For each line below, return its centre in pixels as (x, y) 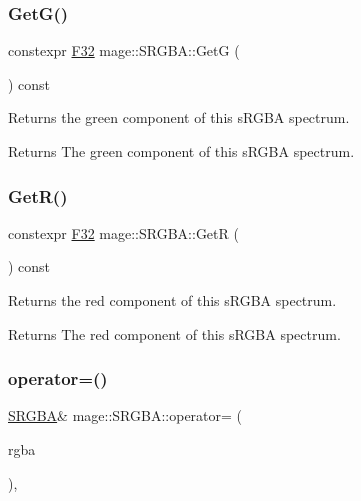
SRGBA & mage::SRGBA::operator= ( (125, 415)
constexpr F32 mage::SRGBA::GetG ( (124, 50)
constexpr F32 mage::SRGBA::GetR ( (123, 232)
